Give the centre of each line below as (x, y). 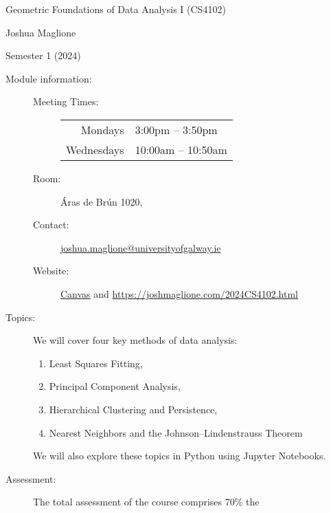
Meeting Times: (66, 101)
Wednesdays (95, 149)
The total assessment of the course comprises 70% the (146, 502)
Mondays (102, 129)
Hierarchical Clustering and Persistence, (133, 409)
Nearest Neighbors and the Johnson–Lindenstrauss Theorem (176, 432)
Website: (51, 271)
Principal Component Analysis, (115, 386)
